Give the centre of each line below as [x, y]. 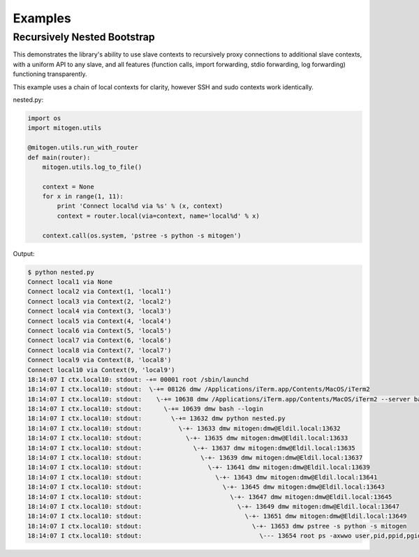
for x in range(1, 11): [83, 196]
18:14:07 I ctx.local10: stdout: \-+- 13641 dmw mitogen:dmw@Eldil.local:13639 [199, 467]
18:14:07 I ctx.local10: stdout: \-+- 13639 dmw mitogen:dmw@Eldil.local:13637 [195, 458]
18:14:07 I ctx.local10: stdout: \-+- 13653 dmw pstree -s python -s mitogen [217, 526]
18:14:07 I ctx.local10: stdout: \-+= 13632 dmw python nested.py [156, 418]
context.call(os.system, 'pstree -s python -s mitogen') [142, 235]
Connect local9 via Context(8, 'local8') [100, 360]
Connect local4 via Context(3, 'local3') [100, 311]
